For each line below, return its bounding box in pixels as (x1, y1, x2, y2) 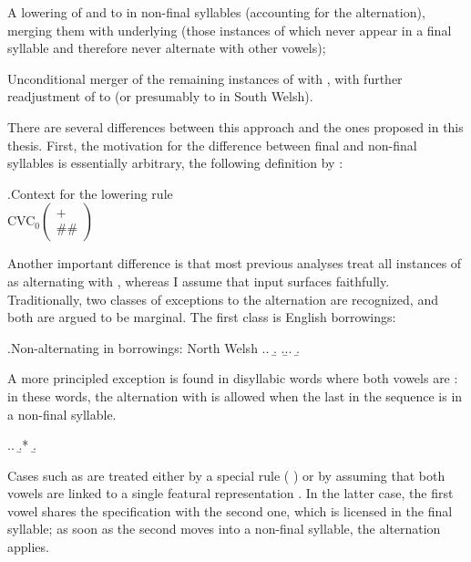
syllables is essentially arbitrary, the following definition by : (7, 153, 343, 172)
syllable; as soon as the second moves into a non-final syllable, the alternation (7, 519, 441, 538)
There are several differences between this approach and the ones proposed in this (7, 117, 464, 136)
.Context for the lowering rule (7, 183, 173, 203)
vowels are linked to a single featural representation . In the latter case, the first (7, 484, 454, 503)
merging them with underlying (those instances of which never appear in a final (7, 20, 452, 39)
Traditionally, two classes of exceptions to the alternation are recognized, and (7, 289, 438, 308)
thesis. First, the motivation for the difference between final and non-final (7, 135, 417, 154)
